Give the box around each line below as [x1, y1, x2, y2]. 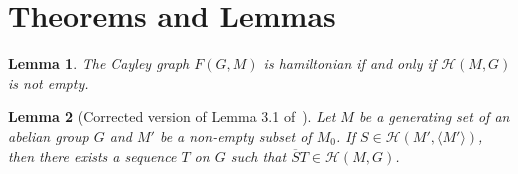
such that [230, 145, 287, 166]
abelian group [8, 125, 89, 146]
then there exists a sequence [8, 145, 177, 166]
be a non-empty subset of [159, 125, 312, 146]
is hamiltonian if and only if [263, 53, 437, 74]
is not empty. [8, 72, 89, 93]
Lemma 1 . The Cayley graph [8, 53, 190, 74]
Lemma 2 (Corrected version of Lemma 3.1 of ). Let [8, 106, 336, 127]
